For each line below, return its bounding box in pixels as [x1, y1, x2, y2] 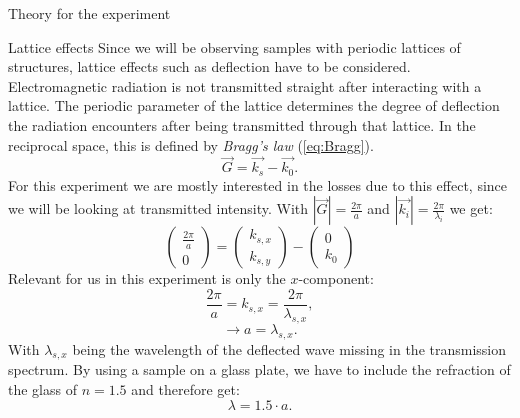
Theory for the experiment [8, 3, 171, 23]
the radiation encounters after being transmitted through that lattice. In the [8, 114, 476, 135]
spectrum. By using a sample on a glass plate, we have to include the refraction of [8, 359, 511, 380]
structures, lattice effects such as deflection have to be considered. [8, 56, 411, 77]
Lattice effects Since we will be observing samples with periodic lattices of [8, 36, 461, 57]
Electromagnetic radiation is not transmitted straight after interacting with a [8, 75, 482, 96]
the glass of [8, 379, 77, 400]
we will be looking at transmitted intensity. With [8, 198, 309, 219]
